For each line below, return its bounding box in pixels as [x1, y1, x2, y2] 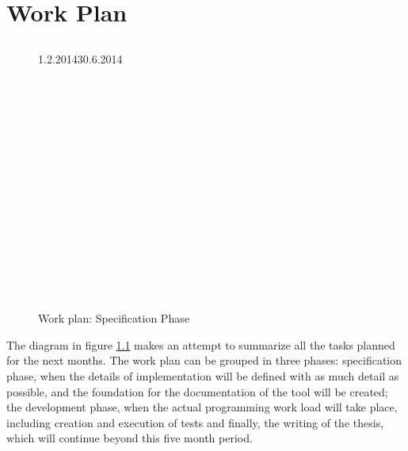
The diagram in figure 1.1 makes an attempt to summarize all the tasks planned [6, 336, 395, 353]
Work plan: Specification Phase [38, 310, 189, 327]
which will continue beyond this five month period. [6, 430, 253, 446]
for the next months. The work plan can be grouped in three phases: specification [6, 352, 402, 369]
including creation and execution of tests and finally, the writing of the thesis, [6, 414, 384, 430]
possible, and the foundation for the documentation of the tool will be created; [6, 383, 388, 399]
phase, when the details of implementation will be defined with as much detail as [6, 368, 399, 384]
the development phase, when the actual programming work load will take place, [6, 399, 398, 415]
